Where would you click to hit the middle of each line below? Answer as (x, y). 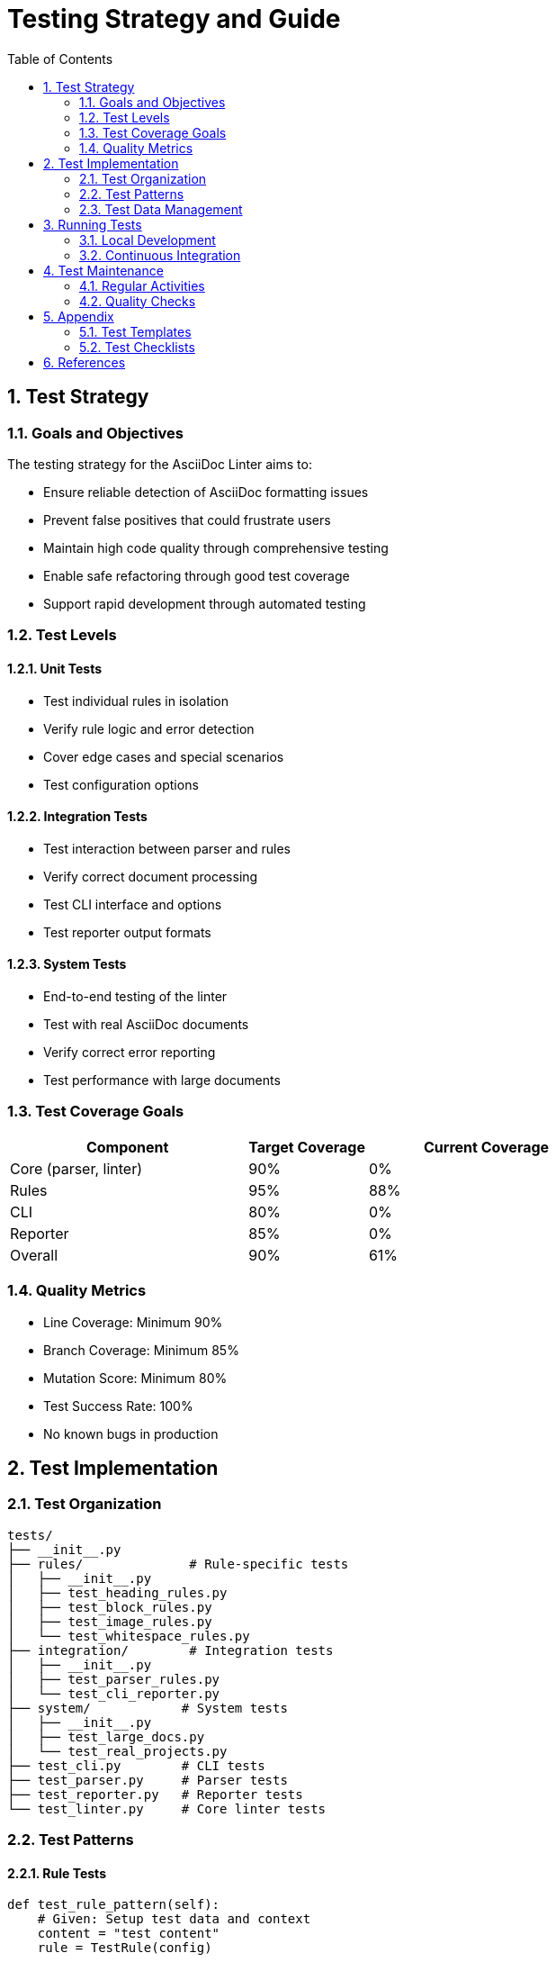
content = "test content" (129, 1934)
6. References (85, 362)
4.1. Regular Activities (142, 285)
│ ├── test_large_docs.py (106, 1736)
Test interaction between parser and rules (167, 848)
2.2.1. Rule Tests (57, 1873)
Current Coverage (487, 1147)
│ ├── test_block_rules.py (110, 1607)
